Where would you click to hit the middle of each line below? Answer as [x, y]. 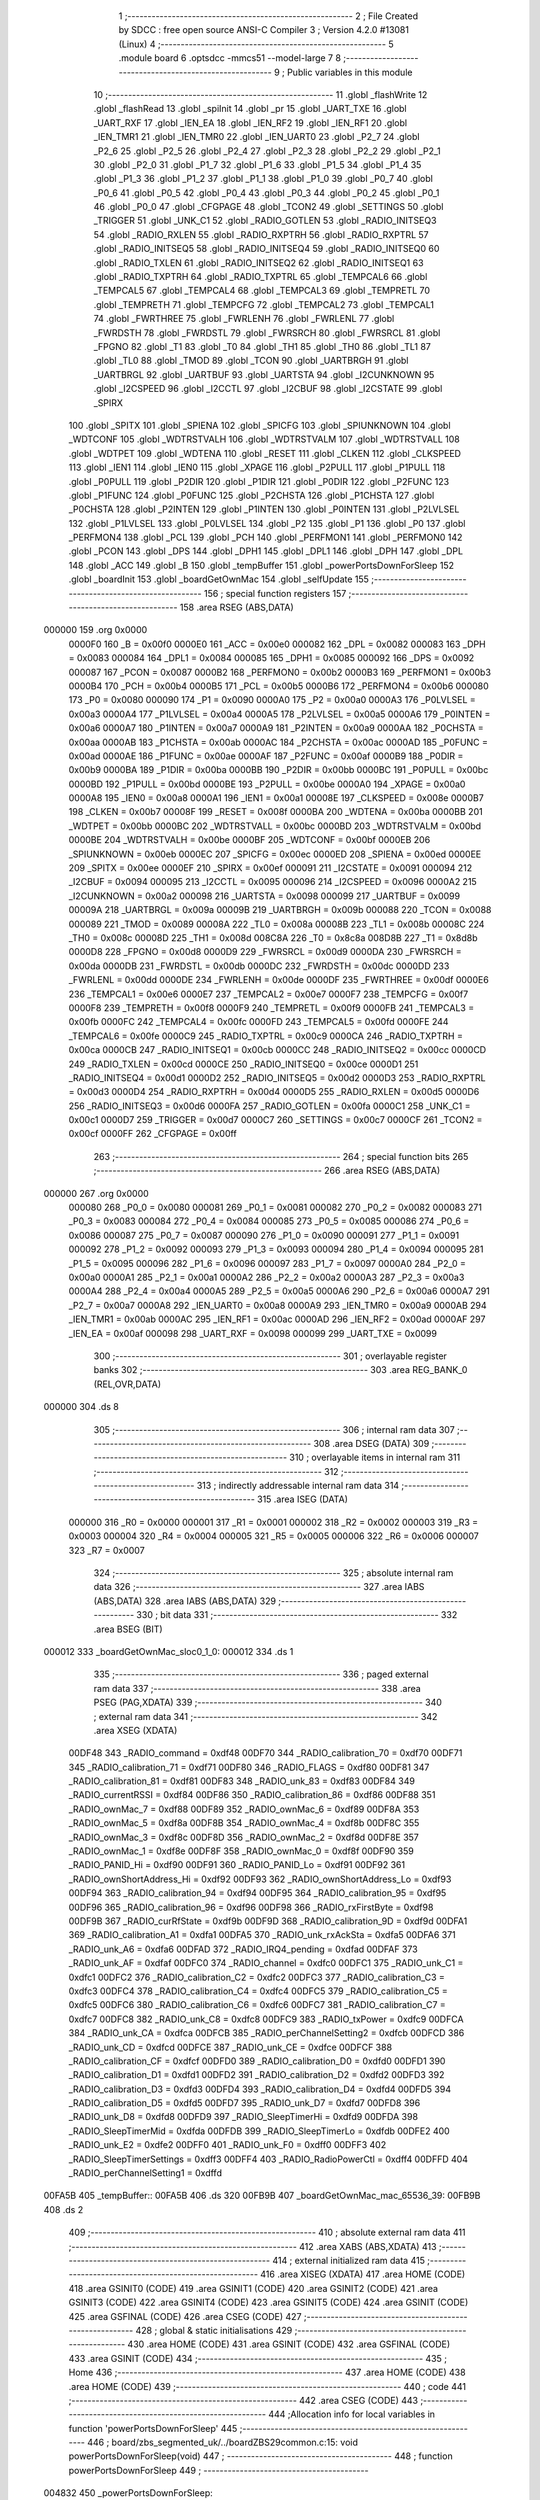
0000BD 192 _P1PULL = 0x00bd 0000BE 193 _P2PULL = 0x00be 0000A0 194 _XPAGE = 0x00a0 [267, 784]
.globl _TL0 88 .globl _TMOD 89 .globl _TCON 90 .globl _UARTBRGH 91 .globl [251, 361]
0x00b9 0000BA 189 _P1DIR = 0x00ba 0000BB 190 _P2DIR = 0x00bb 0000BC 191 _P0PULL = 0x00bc [278, 770]
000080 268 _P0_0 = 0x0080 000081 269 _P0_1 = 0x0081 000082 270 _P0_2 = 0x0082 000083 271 [275, 1207]
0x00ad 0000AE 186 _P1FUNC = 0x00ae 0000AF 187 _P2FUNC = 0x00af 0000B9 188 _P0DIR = [266, 756]
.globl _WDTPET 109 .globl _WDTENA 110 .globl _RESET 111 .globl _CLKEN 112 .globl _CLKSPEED [265, 453]
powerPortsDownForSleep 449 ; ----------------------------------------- [218, 2470]
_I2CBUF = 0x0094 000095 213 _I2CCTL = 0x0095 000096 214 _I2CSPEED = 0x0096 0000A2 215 [272, 882]
